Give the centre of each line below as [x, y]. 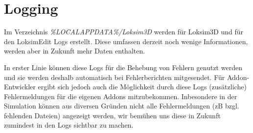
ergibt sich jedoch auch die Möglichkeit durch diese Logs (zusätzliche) [142, 87]
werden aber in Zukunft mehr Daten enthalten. [75, 51]
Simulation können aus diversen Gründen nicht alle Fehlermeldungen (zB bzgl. [122, 106]
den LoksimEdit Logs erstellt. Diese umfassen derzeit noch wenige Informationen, [126, 41]
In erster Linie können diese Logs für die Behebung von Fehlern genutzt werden [123, 67]
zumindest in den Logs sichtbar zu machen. [69, 125]
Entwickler [20, 87]
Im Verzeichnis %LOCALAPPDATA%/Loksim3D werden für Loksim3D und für [124, 32]
